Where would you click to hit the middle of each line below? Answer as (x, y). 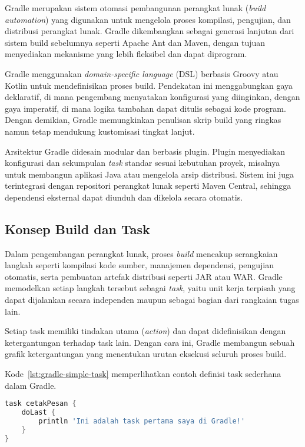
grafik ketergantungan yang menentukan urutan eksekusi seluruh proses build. (146, 354)
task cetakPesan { (41, 404)
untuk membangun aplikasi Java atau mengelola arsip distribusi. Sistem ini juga (150, 174)
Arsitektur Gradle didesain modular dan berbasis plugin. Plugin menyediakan (145, 151)
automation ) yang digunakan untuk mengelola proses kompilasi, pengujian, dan (148, 19)
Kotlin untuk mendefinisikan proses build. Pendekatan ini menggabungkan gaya (149, 85)
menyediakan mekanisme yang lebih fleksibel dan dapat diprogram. (126, 54)
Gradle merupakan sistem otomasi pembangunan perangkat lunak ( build (135, 8)
